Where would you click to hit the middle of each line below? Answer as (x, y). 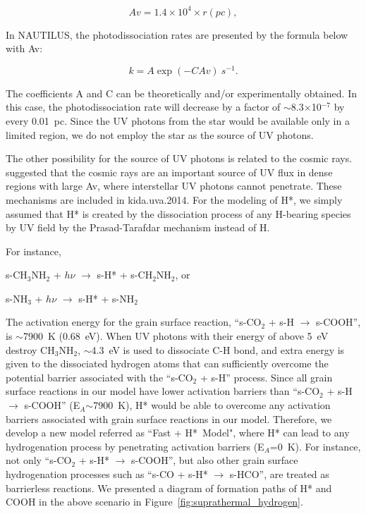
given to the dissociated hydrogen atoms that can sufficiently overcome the (167, 363)
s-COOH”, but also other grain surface (215, 460)
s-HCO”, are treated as (279, 474)
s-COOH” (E (52, 405)
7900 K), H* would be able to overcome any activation (212, 405)
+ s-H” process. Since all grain (266, 377)
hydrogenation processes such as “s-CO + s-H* (107, 474)
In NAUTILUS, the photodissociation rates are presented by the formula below (177, 34)
